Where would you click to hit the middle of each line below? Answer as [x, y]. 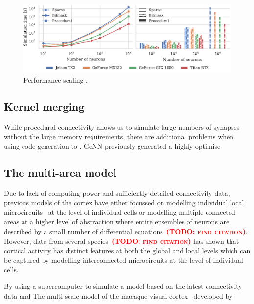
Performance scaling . [56, 80]
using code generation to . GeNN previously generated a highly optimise [112, 146]
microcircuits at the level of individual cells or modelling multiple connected [120, 212]
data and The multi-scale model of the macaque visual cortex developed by [118, 295]
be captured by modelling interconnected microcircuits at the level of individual [124, 260]
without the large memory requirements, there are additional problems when [119, 136]
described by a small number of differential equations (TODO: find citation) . [126, 231]
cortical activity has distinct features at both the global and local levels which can [127, 250]
